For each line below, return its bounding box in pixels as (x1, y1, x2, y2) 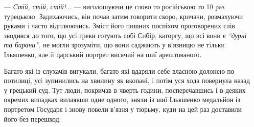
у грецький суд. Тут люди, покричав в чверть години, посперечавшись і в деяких (4, 85, 246, 95)
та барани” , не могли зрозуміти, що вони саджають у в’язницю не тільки (4, 40, 225, 50)
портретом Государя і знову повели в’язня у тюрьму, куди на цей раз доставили (4, 104, 242, 114)
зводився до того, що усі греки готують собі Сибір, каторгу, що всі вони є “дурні (4, 30, 247, 40)
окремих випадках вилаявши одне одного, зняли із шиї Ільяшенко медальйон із (4, 94, 240, 105)
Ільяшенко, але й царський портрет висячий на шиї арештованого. (4, 49, 202, 59)
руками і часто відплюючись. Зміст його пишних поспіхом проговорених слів (4, 21, 235, 31)
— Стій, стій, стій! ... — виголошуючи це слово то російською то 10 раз (4, 1, 225, 11)
